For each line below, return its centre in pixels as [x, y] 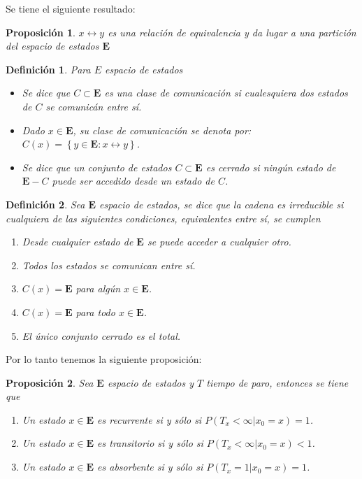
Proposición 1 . [41, 32]
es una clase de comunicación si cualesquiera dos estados [226, 93]
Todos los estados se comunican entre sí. [109, 265]
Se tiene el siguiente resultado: [71, 8]
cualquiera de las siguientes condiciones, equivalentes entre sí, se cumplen [163, 218]
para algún [98, 288]
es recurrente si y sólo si [150, 419]
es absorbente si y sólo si [150, 467]
